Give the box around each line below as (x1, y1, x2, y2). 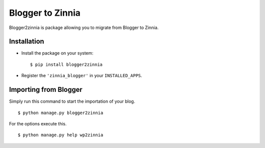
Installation (9, 37, 44, 46)
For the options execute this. (9, 120, 67, 126)
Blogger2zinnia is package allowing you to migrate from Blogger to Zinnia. (9, 25, 159, 30)
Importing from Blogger (9, 86, 83, 94)
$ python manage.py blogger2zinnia (18, 110, 104, 116)
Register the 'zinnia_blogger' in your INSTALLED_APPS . (21, 73, 142, 79)
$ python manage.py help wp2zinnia (18, 132, 104, 138)
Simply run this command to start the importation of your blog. (9, 98, 135, 104)
